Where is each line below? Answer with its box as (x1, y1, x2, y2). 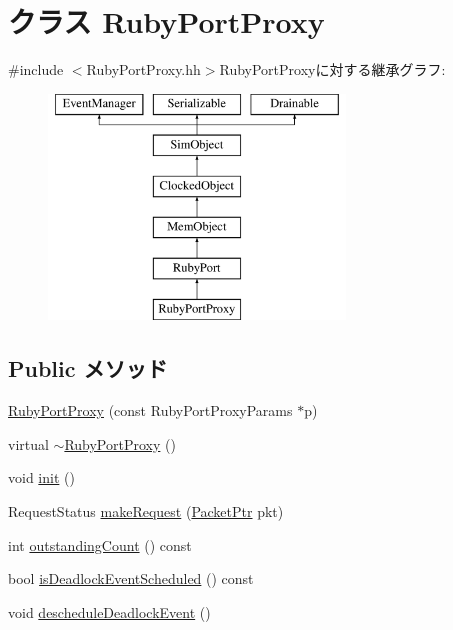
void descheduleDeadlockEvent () (8, 601, 211, 622)
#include (8, 59, 64, 80)
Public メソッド (8, 353, 168, 384)
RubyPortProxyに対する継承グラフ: (219, 59, 446, 80)
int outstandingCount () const (8, 534, 192, 555)
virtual (8, 433, 49, 454)
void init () (8, 467, 75, 488)
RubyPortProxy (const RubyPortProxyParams (8, 400, 293, 421)
